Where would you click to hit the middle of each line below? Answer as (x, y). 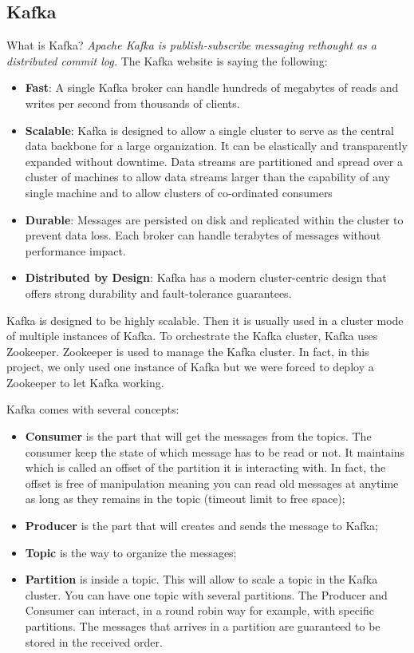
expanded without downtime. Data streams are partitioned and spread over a (214, 161)
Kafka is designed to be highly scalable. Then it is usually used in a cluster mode (205, 320)
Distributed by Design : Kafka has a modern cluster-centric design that (206, 277)
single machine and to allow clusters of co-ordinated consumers (179, 192)
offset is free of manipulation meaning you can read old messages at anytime (212, 483)
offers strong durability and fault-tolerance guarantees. (158, 293)
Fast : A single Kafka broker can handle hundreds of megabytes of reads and (212, 87)
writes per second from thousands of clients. (132, 103)
